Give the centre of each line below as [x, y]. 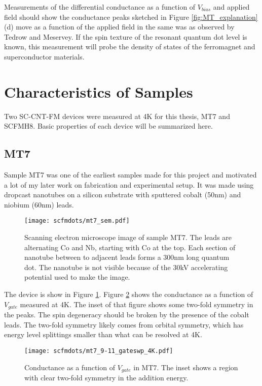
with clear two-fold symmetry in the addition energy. [106, 378]
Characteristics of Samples [99, 91]
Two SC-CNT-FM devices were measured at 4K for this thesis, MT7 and [117, 116]
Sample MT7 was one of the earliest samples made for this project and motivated [130, 175]
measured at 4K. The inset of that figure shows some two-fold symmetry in [137, 304]
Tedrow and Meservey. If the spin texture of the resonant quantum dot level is [126, 36]
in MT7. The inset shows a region [186, 367]
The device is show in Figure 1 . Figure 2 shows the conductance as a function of [129, 294]
